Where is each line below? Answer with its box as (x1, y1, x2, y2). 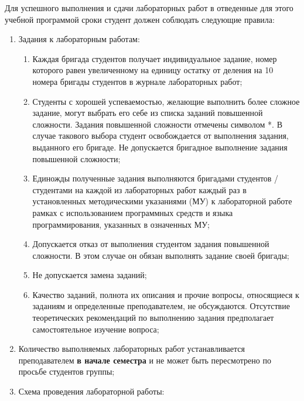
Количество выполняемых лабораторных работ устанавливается (18, 342, 245, 355)
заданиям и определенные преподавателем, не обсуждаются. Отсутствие (32, 300, 290, 312)
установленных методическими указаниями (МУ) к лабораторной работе (32, 195, 292, 207)
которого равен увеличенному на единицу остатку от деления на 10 (32, 64, 274, 76)
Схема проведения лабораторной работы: (18, 385, 165, 397)
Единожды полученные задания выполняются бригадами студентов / (32, 172, 279, 184)
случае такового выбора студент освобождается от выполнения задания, (32, 129, 289, 142)
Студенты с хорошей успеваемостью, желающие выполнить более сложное (32, 95, 300, 107)
